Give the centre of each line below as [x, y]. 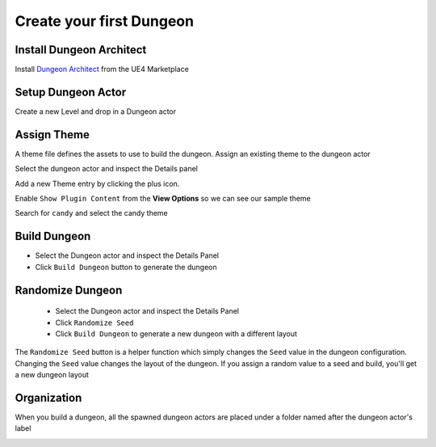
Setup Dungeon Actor [71, 92]
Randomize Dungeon [69, 290]
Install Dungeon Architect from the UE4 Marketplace [102, 70]
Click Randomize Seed [94, 323]
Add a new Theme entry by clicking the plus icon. [97, 183]
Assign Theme [52, 135]
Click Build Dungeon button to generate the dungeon [126, 267]
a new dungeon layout [52, 375]
